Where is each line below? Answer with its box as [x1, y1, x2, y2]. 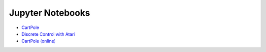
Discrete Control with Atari [21, 31, 75, 37]
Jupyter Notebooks [9, 7, 91, 18]
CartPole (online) [21, 38, 56, 44]
